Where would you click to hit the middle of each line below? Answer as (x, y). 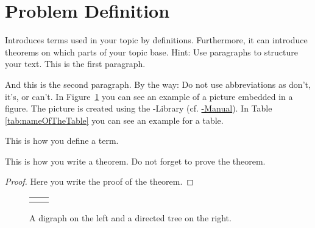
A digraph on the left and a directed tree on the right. (130, 218)
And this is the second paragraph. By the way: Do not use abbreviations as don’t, (158, 84)
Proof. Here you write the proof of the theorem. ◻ (99, 181)
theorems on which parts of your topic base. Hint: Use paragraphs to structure (152, 52)
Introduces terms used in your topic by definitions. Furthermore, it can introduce (156, 40)
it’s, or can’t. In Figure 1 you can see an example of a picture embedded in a (149, 96)
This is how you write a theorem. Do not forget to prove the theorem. (135, 161)
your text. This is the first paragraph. (75, 64)
